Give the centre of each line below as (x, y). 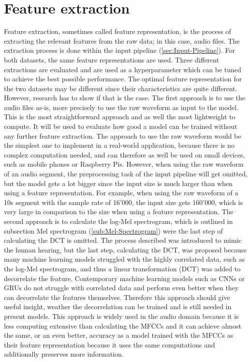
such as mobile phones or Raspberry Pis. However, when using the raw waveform (124, 164)
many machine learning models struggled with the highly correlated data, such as (125, 259)
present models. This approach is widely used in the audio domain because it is (121, 316)
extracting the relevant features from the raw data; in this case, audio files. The (122, 40)
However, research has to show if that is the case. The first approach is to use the (125, 98)
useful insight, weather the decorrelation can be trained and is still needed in (118, 307)
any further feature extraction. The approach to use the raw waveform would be (123, 135)
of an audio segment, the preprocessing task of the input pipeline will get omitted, (126, 174)
